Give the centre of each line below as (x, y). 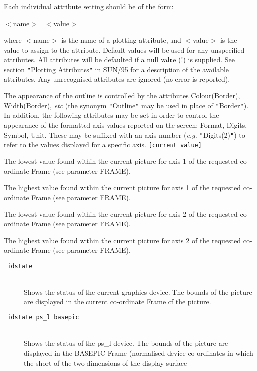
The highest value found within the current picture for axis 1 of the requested (123, 187)
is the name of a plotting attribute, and (121, 40)
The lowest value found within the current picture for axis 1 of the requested (121, 161)
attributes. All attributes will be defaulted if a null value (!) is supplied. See (119, 59)
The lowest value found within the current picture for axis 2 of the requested (121, 214)
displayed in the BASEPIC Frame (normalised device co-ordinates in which (138, 353)
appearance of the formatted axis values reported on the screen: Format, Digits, (126, 125)
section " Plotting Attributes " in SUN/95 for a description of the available (117, 69)
